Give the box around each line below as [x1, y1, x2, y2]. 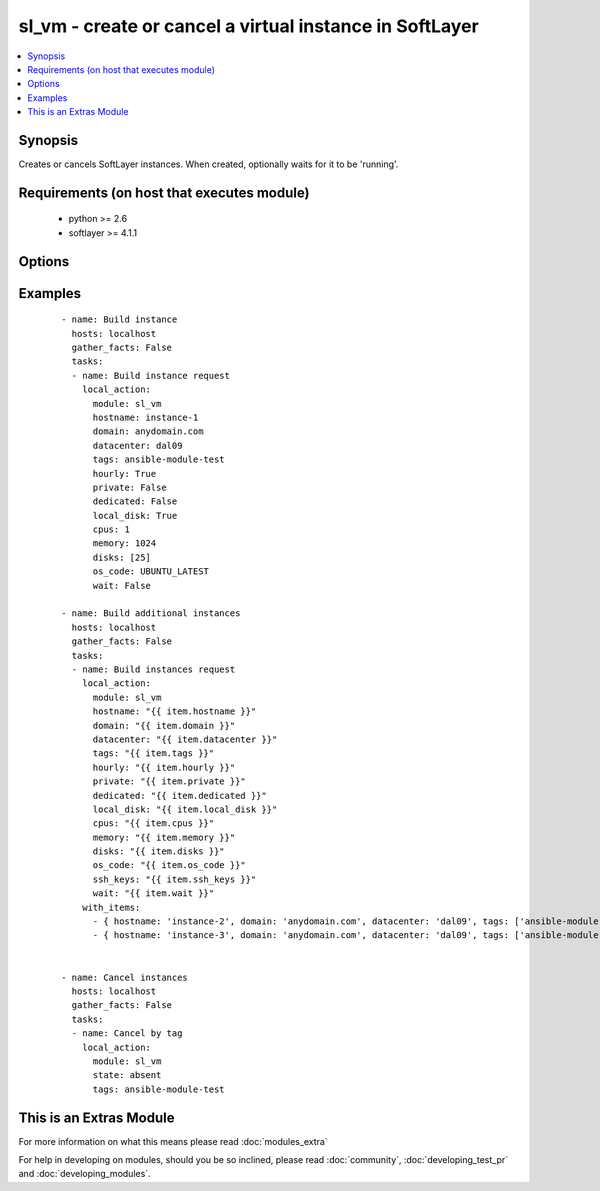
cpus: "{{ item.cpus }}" [92, 818, 215, 829]
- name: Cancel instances [61, 971, 189, 983]
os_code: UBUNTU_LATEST [92, 566, 210, 577]
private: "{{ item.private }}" [92, 776, 247, 787]
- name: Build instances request [71, 664, 236, 675]
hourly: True [92, 468, 157, 479]
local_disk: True [92, 510, 178, 521]
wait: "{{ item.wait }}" [92, 888, 215, 899]
